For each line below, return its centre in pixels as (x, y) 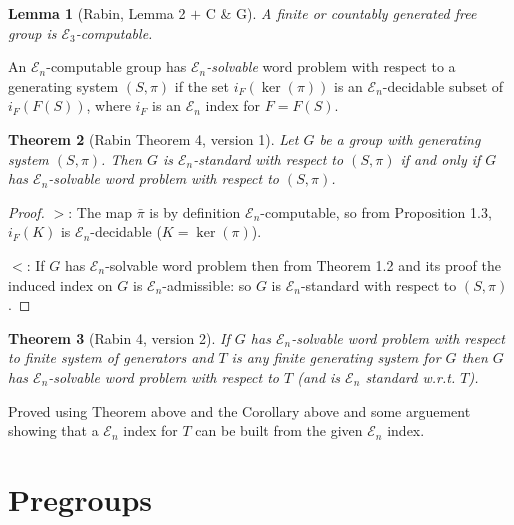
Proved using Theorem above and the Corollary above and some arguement (239, 410)
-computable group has (116, 66)
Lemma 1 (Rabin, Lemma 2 (97, 13)
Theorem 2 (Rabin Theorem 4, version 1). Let (153, 138)
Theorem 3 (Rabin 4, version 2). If (119, 337)
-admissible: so (207, 284)
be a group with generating (400, 138)
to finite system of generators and (111, 357)
